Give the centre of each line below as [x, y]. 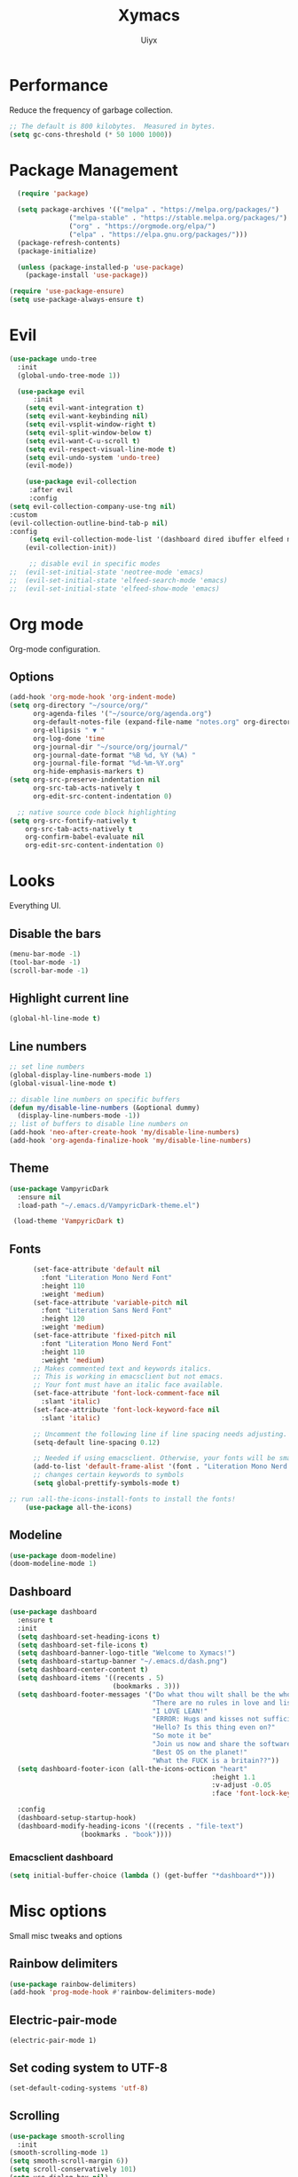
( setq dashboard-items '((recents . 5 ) [91, 1678]
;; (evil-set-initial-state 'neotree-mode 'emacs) [106, 572]
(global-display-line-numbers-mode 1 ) [81, 1075]
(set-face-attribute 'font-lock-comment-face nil [126, 1394]
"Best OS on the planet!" [200, 1752]
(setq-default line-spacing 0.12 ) [97, 1442]
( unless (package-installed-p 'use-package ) [101, 267]
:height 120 [63, 1319]
